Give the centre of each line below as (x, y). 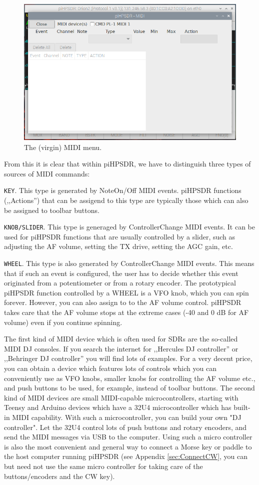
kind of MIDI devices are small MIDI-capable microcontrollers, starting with (121, 397)
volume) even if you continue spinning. (63, 322)
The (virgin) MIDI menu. (63, 147)
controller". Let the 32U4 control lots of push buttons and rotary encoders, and (125, 427)
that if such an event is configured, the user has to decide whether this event (121, 273)
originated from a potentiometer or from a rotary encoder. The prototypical (120, 283)
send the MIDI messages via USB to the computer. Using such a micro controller (128, 437)
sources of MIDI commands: (47, 173)
